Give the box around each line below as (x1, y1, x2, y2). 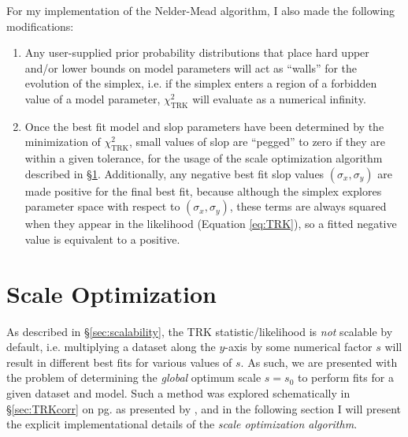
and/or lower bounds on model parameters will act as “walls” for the (24, 59, 358, 76)
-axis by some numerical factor (224, 338, 373, 355)
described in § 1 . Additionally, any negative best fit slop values (24, 165, 325, 181)
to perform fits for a (297, 369, 394, 386)
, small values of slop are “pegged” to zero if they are (128, 133, 386, 150)
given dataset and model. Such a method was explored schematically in (6, 385, 351, 402)
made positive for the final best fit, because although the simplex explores (24, 182, 382, 199)
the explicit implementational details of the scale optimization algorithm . (6, 416, 358, 432)
